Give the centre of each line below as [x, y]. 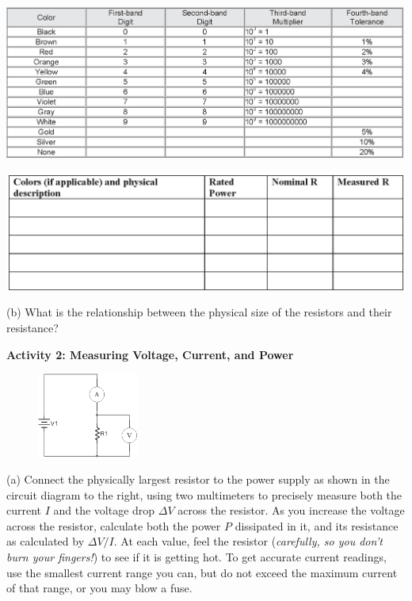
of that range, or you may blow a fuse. [99, 588]
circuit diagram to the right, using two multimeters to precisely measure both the [204, 494]
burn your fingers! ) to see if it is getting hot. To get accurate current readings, [196, 557]
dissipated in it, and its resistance [317, 525]
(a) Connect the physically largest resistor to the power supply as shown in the [198, 479]
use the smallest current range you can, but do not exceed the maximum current [202, 572]
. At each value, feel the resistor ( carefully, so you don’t [248, 541]
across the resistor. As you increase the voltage [291, 510]
